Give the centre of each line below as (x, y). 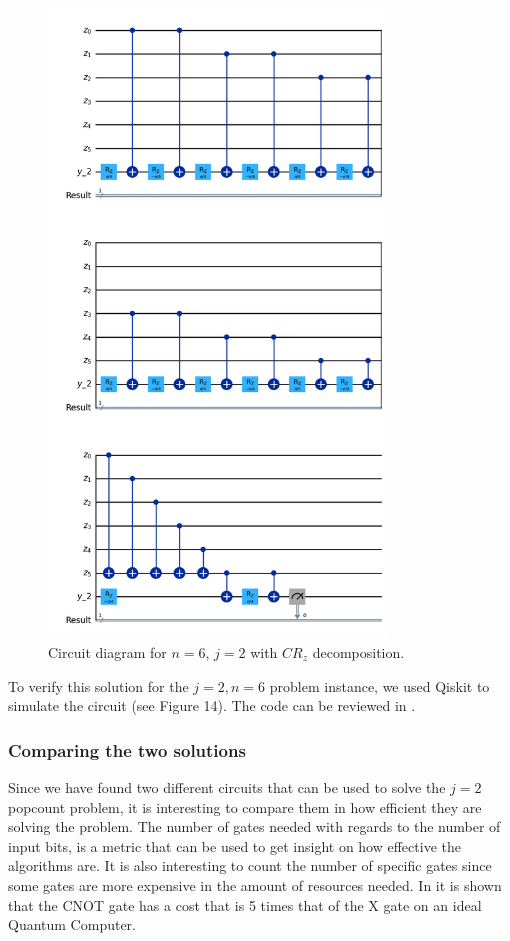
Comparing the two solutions (127, 749)
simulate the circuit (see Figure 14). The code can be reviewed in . (212, 705)
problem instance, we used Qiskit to (379, 685)
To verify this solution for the (98, 685)
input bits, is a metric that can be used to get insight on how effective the (234, 845)
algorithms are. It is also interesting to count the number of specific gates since (250, 865)
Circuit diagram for (107, 651)
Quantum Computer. (72, 924)
